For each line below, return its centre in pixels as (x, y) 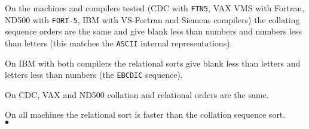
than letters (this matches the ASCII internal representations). (119, 43)
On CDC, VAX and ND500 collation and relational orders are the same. (137, 94)
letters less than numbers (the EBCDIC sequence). (94, 75)
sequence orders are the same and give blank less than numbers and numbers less (154, 31)
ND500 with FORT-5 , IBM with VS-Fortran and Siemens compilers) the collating (152, 19)
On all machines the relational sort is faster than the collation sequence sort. (145, 114)
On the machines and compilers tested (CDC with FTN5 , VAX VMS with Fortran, (155, 8)
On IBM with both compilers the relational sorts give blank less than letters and (153, 63)
